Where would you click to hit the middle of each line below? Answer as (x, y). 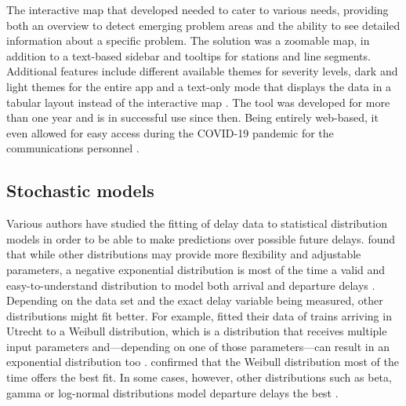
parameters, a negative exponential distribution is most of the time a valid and (196, 269)
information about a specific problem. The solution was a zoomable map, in (188, 40)
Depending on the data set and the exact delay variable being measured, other (195, 300)
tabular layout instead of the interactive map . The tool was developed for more (198, 102)
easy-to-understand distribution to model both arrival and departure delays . (191, 285)
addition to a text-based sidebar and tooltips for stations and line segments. (188, 55)
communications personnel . (73, 148)
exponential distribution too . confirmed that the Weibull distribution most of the (203, 362)
